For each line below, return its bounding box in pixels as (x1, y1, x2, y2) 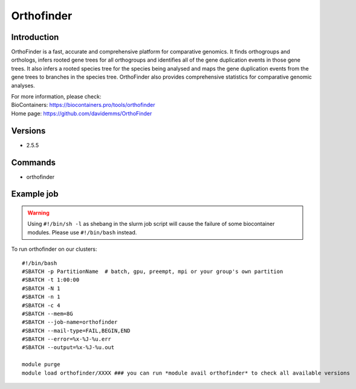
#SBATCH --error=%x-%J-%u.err (22, 336, 112, 342)
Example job (11, 189, 59, 199)
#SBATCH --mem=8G (22, 310, 73, 317)
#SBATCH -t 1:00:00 (22, 277, 80, 283)
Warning (27, 209, 50, 217)
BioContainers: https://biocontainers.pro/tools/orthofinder (11, 101, 155, 109)
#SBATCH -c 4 (22, 302, 60, 309)
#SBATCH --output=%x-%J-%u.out (22, 344, 115, 351)
